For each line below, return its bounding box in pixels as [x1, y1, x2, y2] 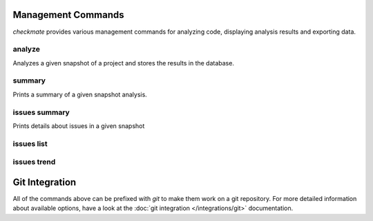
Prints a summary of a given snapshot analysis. [12, 90, 148, 98]
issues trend [12, 157, 56, 167]
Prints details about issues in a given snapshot [12, 121, 145, 130]
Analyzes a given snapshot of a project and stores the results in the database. [12, 59, 235, 67]
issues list [12, 138, 48, 148]
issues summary [12, 107, 70, 117]
